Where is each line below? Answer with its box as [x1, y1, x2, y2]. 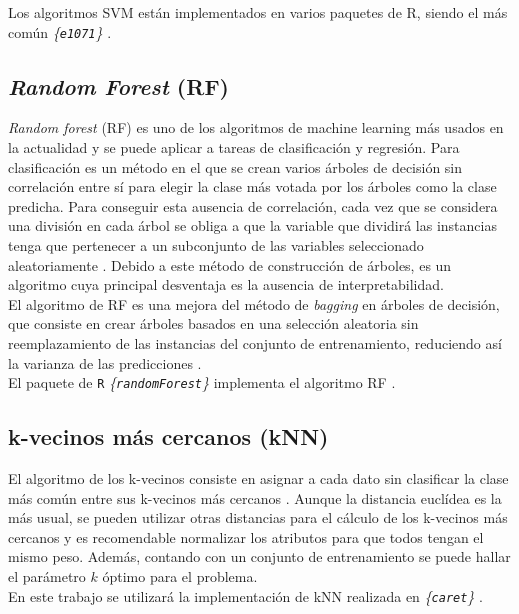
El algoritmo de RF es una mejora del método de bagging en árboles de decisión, [8, 293, 500, 314]
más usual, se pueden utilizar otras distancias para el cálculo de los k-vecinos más [8, 507, 508, 528]
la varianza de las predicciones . [8, 352, 202, 373]
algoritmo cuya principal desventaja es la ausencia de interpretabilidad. [8, 274, 444, 295]
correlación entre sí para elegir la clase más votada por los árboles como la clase [8, 176, 497, 197]
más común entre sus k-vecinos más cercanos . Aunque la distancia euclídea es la [8, 487, 502, 508]
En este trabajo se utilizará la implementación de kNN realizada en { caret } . [8, 585, 483, 606]
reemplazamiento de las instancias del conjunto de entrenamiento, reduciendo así [8, 332, 502, 353]
